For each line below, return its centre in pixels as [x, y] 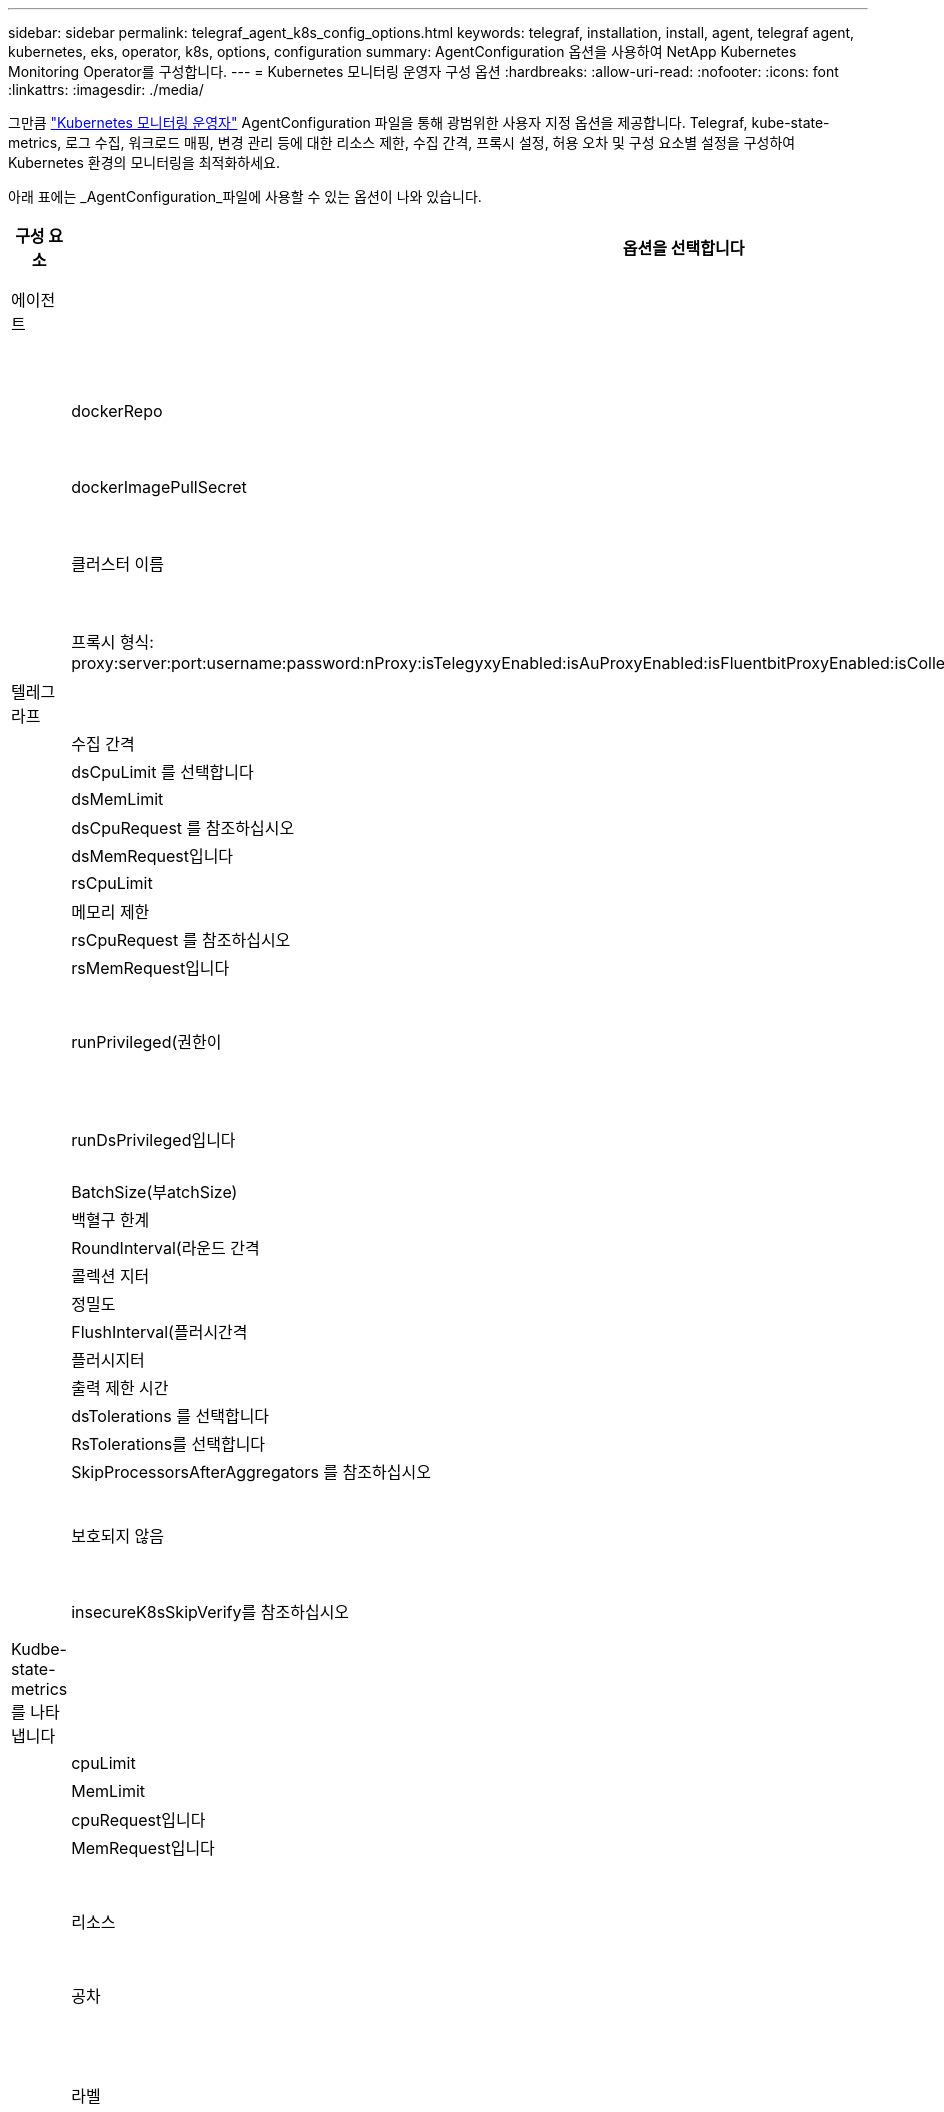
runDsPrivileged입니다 [153, 1140]
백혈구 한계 [110, 1220]
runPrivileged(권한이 [146, 1042]
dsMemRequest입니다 [152, 856]
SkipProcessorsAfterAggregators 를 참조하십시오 [251, 1472]
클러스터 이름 [118, 564]
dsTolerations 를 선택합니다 [170, 1416]
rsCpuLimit [112, 883]
